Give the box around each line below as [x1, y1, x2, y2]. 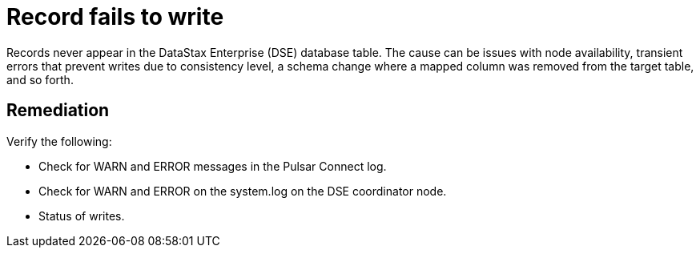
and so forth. [6, 72, 74, 87]
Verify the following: [6, 134, 112, 148]
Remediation [6, 100, 110, 121]
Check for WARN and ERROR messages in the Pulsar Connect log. [38, 159, 387, 173]
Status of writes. [38, 208, 125, 223]
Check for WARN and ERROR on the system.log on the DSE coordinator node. [38, 183, 447, 198]
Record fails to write [6, 3, 224, 30]
